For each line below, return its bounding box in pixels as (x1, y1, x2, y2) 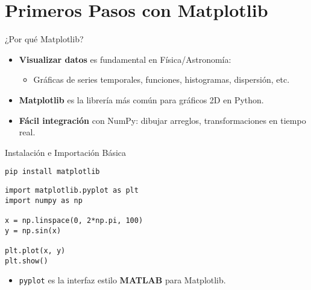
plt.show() (5, 256, 48, 265)
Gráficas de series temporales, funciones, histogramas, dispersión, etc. (33, 73, 290, 86)
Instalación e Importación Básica (5, 146, 127, 158)
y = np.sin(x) (5, 226, 61, 235)
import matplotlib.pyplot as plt (5, 185, 139, 195)
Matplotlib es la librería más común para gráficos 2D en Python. (19, 93, 264, 106)
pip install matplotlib (5, 167, 100, 176)
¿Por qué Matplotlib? (5, 33, 84, 45)
